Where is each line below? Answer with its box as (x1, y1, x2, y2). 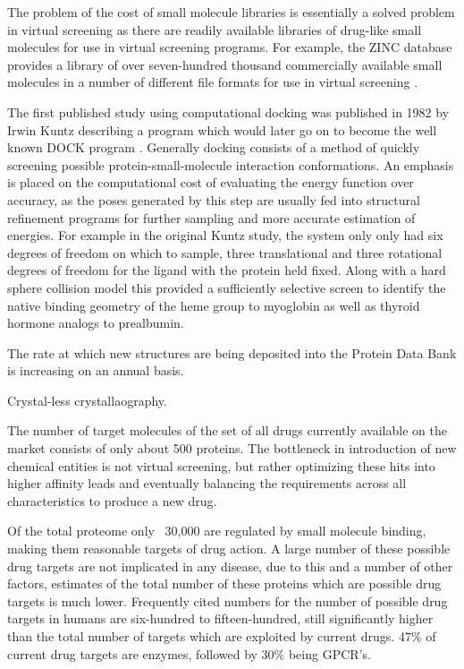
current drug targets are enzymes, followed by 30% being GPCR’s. (7, 644, 371, 663)
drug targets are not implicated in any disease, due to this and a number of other (7, 556, 453, 575)
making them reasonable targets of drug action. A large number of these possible (7, 539, 451, 558)
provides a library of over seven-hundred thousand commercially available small (7, 55, 443, 73)
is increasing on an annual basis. (7, 361, 184, 380)
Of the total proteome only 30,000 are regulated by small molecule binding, (7, 521, 426, 540)
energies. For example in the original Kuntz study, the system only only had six (7, 226, 443, 244)
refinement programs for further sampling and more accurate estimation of (7, 208, 416, 227)
